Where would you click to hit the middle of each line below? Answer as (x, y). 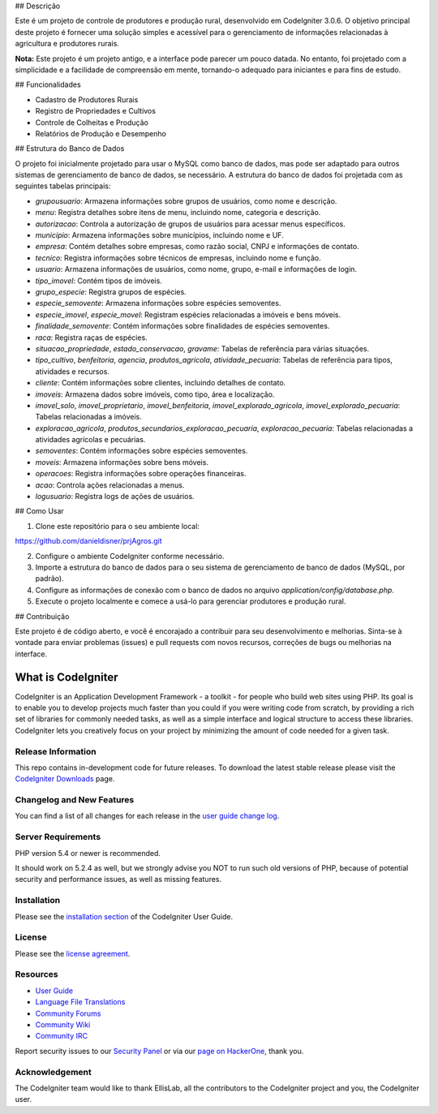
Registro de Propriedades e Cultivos (95, 111)
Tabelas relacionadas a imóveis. (88, 417)
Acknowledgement (54, 1072)
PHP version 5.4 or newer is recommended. (88, 853)
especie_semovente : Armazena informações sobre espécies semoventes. (158, 303)
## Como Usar (39, 511)
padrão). (49, 579)
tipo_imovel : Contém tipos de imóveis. (99, 281)
